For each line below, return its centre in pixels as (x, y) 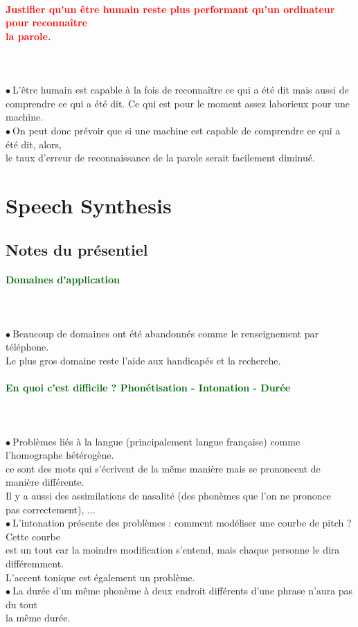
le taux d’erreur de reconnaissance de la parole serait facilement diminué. (160, 158)
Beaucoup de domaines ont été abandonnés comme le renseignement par (165, 333)
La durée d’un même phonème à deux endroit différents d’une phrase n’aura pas (183, 591)
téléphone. (27, 347)
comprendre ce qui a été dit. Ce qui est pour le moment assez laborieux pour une (178, 103)
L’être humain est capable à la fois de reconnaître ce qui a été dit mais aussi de (181, 90)
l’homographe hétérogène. (60, 455)
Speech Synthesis (89, 205)
